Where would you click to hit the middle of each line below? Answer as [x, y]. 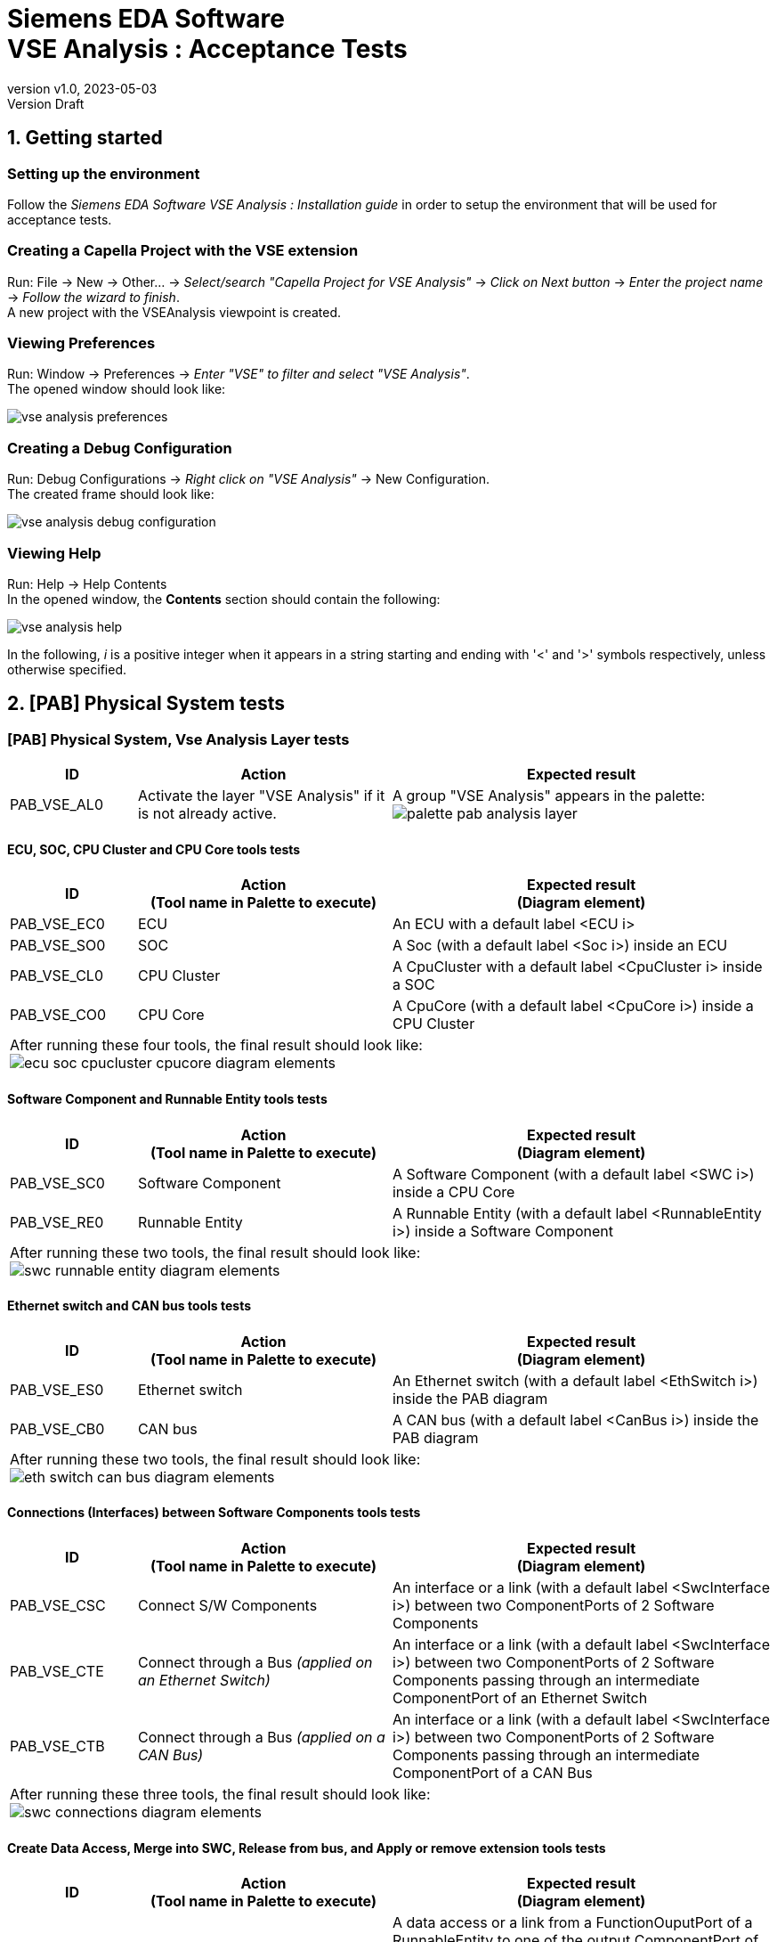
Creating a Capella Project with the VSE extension [183, 251]
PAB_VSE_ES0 [57, 1389]
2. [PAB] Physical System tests [146, 704]
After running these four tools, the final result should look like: [216, 1045]
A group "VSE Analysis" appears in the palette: [549, 796]
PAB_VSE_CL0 [57, 976]
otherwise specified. [67, 669]
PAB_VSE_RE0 [57, 1222]
